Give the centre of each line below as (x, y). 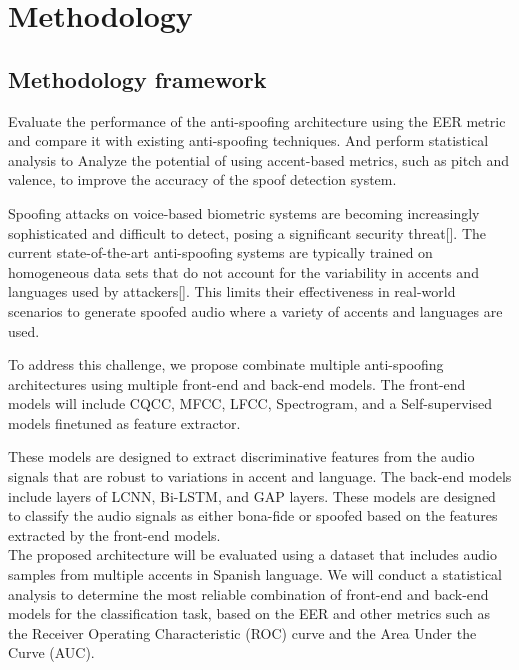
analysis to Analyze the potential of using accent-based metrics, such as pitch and (259, 159)
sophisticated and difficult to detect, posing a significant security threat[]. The (247, 232)
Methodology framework (137, 78)
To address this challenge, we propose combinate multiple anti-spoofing (226, 364)
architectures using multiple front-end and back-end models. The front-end (237, 383)
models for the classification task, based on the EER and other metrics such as (249, 613)
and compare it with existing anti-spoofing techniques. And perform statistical (248, 140)
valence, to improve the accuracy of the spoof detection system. (202, 179)
